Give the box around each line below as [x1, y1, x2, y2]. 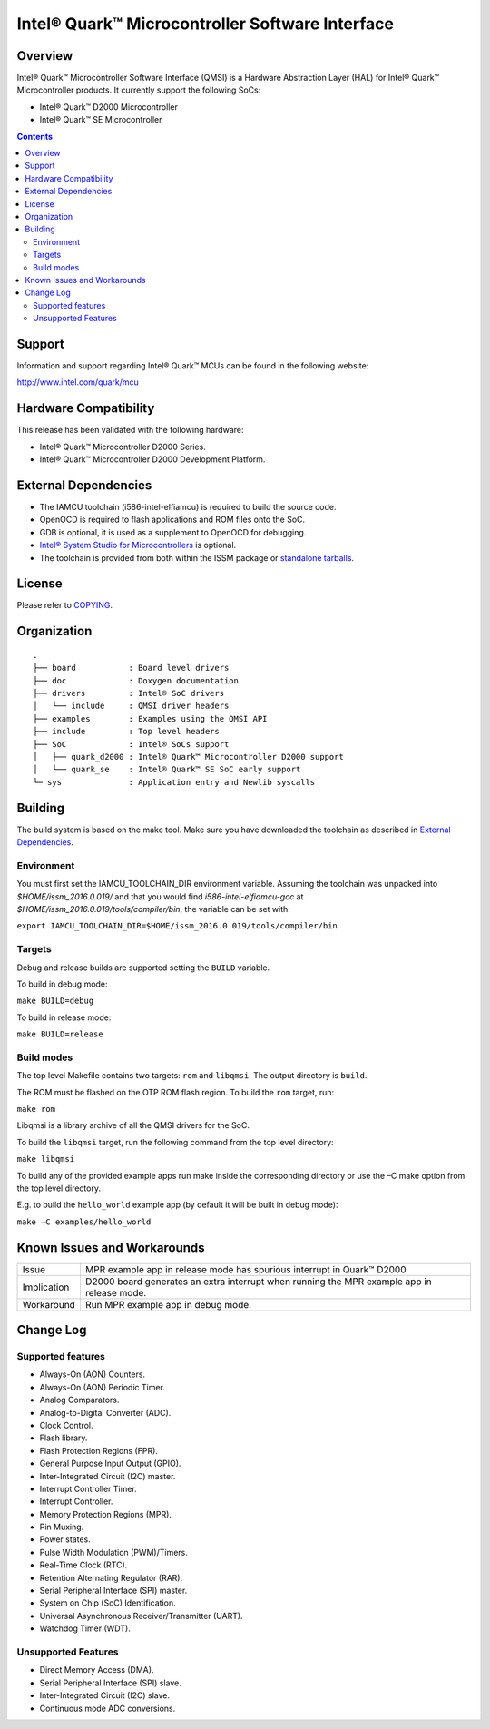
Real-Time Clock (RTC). [39, 1559, 128, 1570]
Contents [16, 131, 54, 142]
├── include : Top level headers [33, 726, 220, 737]
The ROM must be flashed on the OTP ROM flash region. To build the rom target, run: [16, 1086, 335, 1097]
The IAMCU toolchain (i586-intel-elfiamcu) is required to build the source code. [39, 501, 337, 512]
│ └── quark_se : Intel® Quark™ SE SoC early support [33, 764, 301, 775]
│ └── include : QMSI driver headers [33, 701, 230, 712]
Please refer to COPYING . [16, 600, 113, 611]
